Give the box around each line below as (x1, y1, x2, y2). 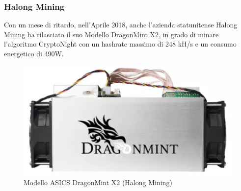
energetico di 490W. (4, 48, 64, 58)
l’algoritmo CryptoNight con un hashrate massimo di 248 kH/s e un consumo (4, 39, 237, 49)
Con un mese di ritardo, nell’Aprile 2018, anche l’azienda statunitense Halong (4, 20, 238, 30)
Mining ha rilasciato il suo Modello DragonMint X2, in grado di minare (4, 29, 219, 39)
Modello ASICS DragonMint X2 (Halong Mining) (24, 177, 172, 187)
